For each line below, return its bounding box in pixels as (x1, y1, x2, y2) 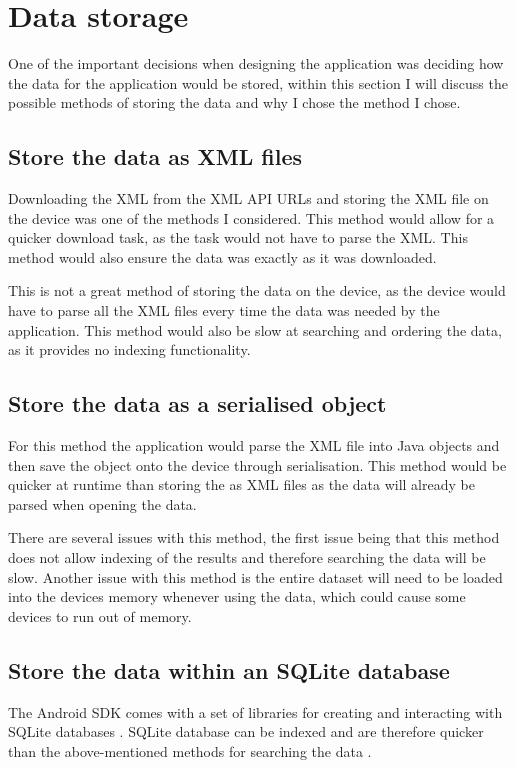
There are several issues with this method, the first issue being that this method (8, 527, 500, 548)
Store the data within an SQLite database (8, 654, 450, 685)
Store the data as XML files (8, 141, 302, 172)
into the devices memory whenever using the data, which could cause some (8, 586, 466, 607)
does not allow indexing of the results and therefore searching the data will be (8, 547, 486, 568)
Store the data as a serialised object (8, 388, 387, 419)
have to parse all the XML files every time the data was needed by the (8, 300, 440, 321)
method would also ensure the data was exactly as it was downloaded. (8, 246, 437, 267)
